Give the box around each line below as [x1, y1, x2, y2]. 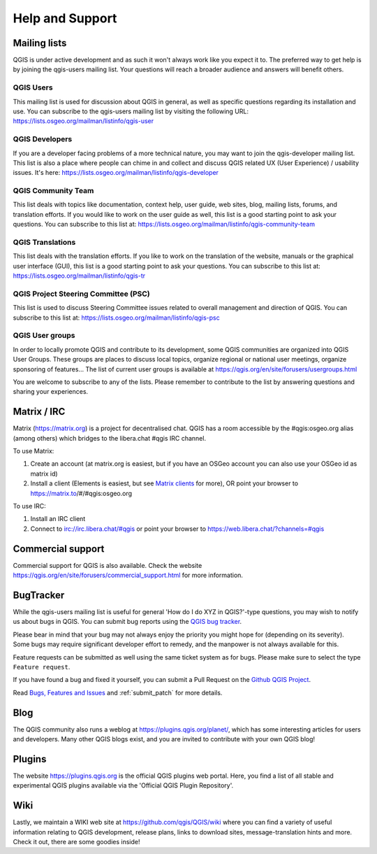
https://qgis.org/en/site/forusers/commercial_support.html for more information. [13, 571, 244, 580]
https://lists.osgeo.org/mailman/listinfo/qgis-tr [13, 271, 146, 280]
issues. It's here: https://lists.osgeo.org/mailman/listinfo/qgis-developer [13, 169, 219, 177]
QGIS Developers [13, 134, 73, 144]
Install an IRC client [30, 515, 86, 523]
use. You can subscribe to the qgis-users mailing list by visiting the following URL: [13, 107, 249, 115]
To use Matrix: [13, 447, 54, 455]
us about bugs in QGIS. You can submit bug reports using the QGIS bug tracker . [13, 618, 242, 626]
